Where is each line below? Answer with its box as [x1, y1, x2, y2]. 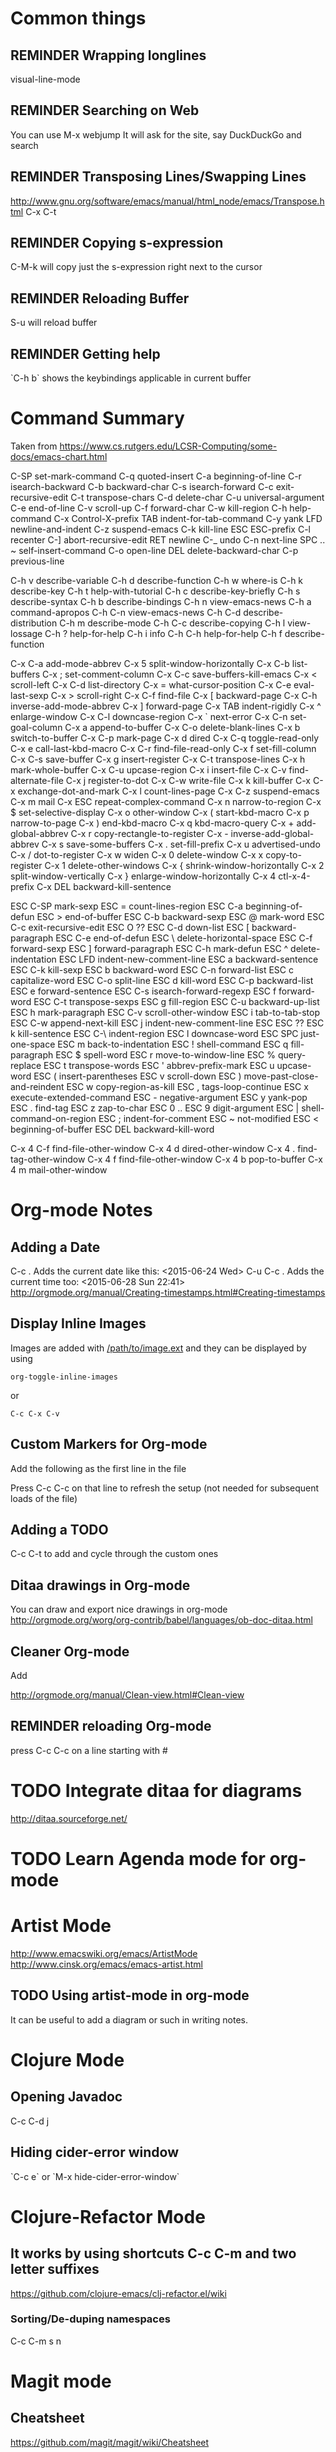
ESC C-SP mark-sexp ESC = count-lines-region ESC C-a [10, 900, 243, 912]
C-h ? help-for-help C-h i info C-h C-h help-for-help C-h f [44, 628, 283, 639]
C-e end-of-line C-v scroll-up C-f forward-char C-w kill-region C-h [10, 502, 288, 514]
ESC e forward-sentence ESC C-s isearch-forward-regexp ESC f [10, 985, 277, 997]
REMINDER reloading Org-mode [10, 1718, 212, 1735]
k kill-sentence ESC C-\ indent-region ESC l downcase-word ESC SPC [10, 1028, 299, 1039]
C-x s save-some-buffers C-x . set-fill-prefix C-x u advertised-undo [41, 838, 321, 850]
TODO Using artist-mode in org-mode [10, 1987, 250, 2004]
